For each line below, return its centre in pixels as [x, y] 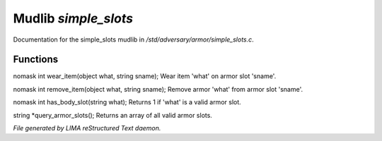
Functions [36, 60]
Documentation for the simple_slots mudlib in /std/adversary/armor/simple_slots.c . [133, 39]
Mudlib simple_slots [73, 18]
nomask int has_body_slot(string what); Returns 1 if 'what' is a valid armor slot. [127, 102]
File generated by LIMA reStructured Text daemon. [87, 128]
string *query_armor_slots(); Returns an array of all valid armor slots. [112, 115]
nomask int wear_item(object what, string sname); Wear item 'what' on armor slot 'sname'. [145, 76]
